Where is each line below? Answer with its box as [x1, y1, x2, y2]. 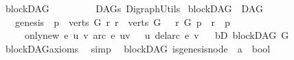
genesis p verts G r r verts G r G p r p [14, 14, 230, 29]
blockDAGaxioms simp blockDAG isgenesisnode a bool [5, 41, 271, 55]
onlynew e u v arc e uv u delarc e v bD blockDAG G [24, 28, 289, 42]
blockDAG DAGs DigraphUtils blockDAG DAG [5, 1, 263, 15]
